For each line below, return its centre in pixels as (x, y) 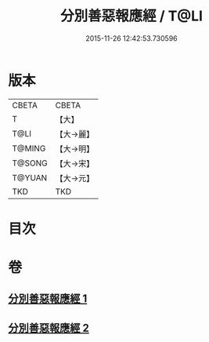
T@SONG (30, 163)
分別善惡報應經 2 (49, 327)
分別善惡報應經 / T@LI (132, 16)
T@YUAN (30, 177)
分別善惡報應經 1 (48, 299)
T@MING (29, 148)
